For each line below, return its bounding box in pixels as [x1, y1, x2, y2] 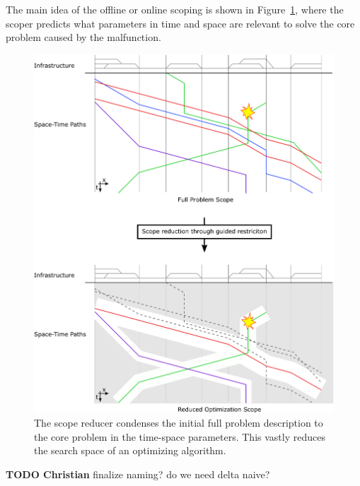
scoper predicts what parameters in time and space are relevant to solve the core [6, 16, 355, 30]
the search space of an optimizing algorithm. [34, 443, 226, 458]
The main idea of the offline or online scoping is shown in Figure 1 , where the [6, 2, 344, 16]
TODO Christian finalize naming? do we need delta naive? [6, 466, 270, 481]
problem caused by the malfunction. [6, 30, 161, 45]
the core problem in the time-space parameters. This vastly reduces [34, 429, 325, 444]
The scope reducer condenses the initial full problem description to [34, 415, 323, 430]
